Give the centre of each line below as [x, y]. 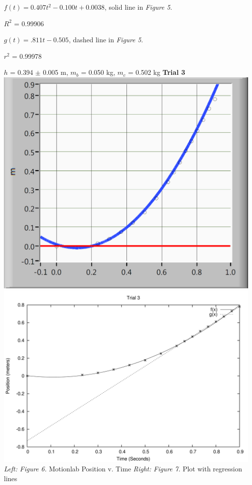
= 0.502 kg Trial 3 [157, 72]
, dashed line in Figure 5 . [106, 40]
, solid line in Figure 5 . [138, 7]
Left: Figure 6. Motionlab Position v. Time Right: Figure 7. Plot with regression [123, 469]
